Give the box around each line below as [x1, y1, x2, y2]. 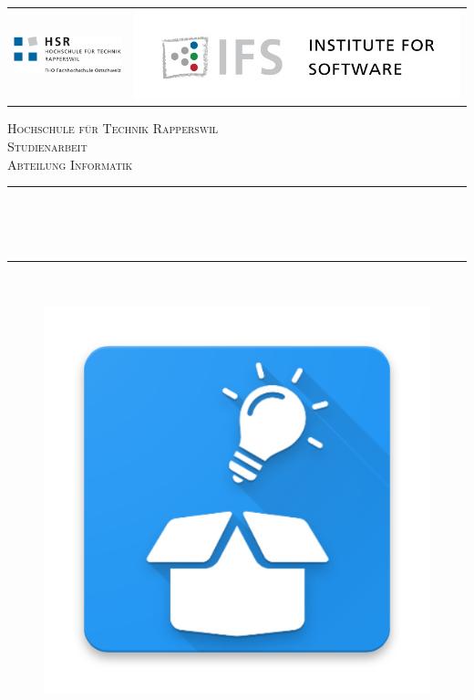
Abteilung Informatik [7, 154, 133, 173]
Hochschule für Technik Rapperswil [7, 119, 219, 138]
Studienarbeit [7, 136, 88, 155]
